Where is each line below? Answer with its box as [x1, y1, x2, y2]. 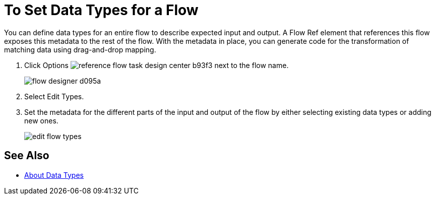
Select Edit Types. [24, 92, 84, 101]
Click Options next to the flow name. [24, 60, 289, 70]
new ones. [24, 116, 58, 125]
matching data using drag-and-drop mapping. [4, 45, 156, 54]
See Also [4, 149, 49, 162]
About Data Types [24, 170, 84, 179]
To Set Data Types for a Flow [4, 2, 199, 19]
